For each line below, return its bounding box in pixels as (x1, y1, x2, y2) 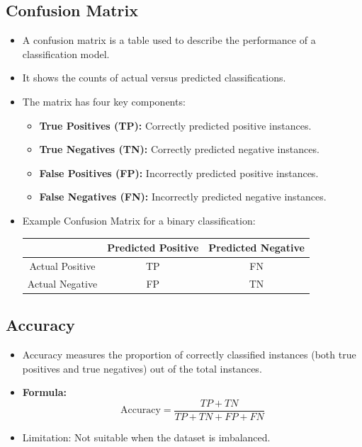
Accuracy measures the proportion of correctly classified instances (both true (22, 347, 356, 362)
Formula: (22, 385, 67, 400)
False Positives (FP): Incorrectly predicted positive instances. (39, 165, 319, 180)
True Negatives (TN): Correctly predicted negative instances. (39, 142, 319, 157)
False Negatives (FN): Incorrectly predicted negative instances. (39, 189, 327, 204)
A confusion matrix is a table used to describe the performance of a (22, 33, 316, 47)
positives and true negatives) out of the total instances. (22, 361, 262, 375)
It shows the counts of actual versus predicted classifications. (22, 70, 286, 85)
